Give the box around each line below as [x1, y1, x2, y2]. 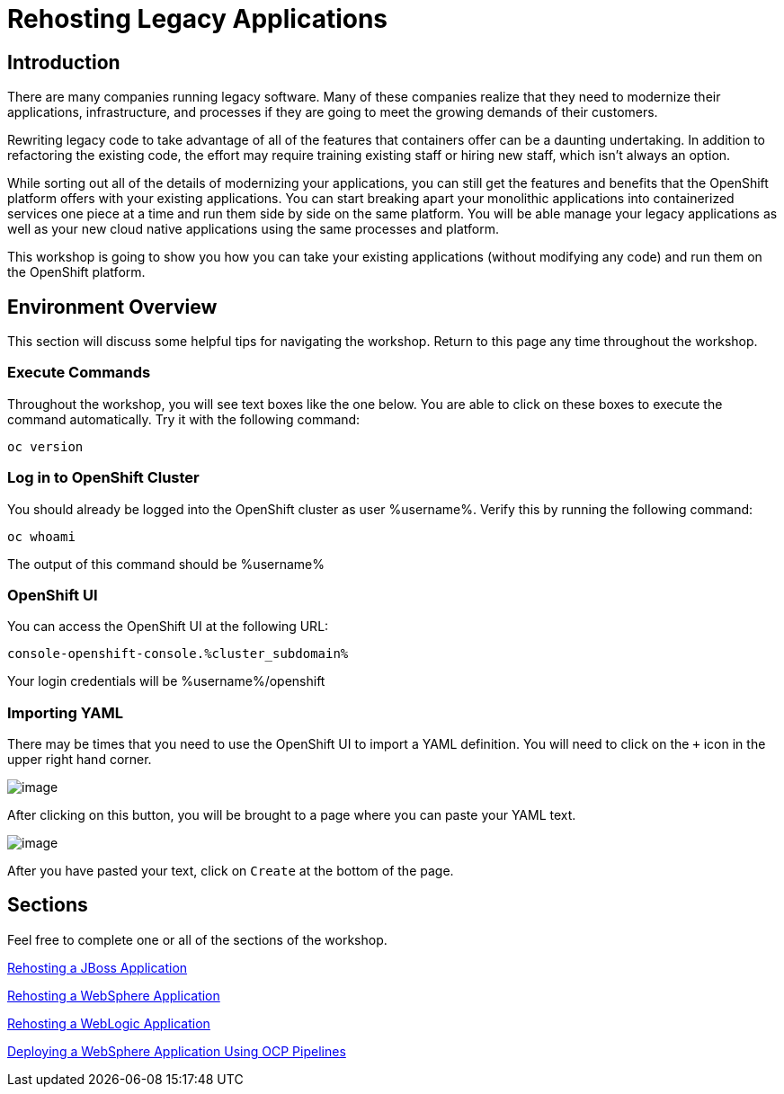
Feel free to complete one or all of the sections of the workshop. [7, 931, 388, 947]
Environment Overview [7, 295, 218, 318]
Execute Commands [7, 363, 151, 382]
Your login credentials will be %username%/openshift [7, 673, 325, 689]
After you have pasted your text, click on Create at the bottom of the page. [7, 863, 454, 879]
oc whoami [7, 529, 76, 544]
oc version [7, 439, 84, 454]
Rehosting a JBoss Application [7, 959, 188, 975]
